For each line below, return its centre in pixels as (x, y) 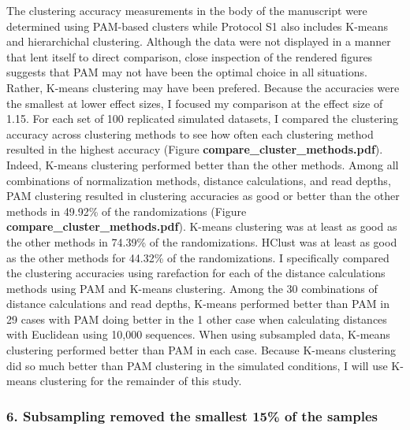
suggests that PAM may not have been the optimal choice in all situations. (187, 72)
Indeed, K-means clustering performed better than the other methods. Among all (203, 164)
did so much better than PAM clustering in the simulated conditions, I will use (197, 365)
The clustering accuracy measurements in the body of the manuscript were (187, 10)
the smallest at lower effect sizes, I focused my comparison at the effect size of (195, 103)
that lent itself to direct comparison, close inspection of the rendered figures (190, 56)
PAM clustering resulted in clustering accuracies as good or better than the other (203, 196)
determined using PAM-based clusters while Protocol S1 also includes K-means (198, 26)
